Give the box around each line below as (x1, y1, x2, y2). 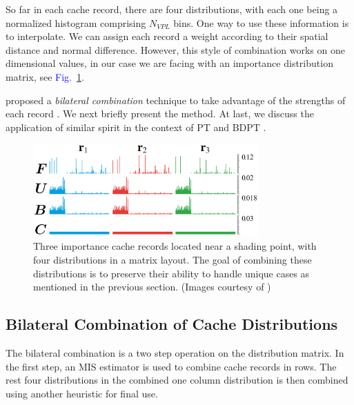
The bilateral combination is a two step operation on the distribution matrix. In (6, 345, 344, 359)
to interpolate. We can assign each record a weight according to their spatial (6, 29, 328, 43)
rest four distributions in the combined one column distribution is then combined (6, 373, 348, 387)
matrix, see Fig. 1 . (6, 69, 84, 83)
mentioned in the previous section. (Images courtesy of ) (33, 279, 271, 294)
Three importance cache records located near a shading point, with (33, 239, 317, 253)
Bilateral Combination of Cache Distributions (6, 313, 338, 335)
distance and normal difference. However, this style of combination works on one (6, 42, 345, 57)
